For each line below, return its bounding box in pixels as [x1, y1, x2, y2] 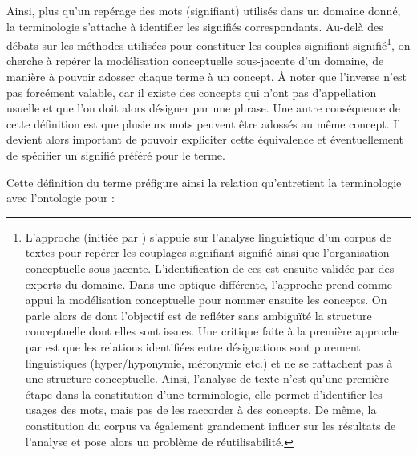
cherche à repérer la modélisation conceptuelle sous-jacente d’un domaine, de [6, 52, 384, 69]
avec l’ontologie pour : [6, 189, 115, 206]
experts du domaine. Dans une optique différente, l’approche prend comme [25, 275, 392, 292]
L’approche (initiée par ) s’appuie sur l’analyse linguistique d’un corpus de [25, 228, 391, 245]
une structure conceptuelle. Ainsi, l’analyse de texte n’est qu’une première [25, 370, 389, 387]
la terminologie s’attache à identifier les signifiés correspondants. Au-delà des [6, 18, 383, 35]
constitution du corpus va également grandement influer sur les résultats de [25, 416, 396, 433]
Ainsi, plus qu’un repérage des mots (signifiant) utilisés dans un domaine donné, [6, 2, 401, 18]
